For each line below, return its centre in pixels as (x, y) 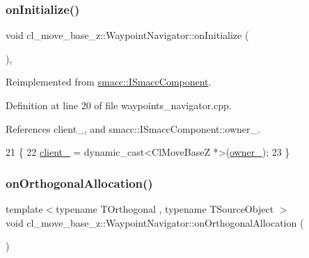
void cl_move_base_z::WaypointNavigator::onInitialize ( (127, 35)
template (24, 209)
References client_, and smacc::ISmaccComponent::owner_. (133, 128)
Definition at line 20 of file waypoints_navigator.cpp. (119, 105)
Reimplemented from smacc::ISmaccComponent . (109, 82)
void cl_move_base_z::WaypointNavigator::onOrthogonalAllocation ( (155, 222)
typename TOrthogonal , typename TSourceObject (165, 209)
